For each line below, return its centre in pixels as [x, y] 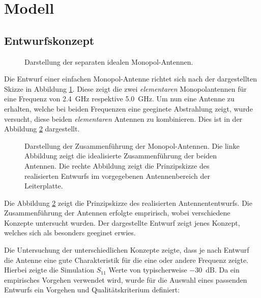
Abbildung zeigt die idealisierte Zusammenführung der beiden [121, 156]
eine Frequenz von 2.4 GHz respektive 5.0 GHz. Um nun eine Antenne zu [119, 99]
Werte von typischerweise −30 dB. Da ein [174, 270]
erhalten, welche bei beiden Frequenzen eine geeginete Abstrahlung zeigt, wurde [128, 108]
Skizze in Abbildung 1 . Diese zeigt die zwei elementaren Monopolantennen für [125, 88]
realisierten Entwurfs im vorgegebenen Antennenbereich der [117, 175]
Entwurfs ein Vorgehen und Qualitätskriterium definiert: [92, 290]
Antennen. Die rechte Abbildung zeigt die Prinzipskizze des [117, 165]
